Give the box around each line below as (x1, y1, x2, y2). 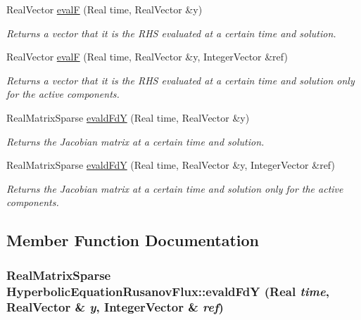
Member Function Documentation (6, 229, 260, 251)
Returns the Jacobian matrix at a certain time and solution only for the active (6, 181, 343, 196)
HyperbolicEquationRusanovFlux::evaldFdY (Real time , (6, 282, 329, 300)
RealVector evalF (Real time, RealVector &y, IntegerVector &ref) (6, 49, 288, 64)
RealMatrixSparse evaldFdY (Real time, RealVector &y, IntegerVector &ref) (6, 158, 335, 172)
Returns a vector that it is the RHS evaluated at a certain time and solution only (6, 72, 355, 87)
